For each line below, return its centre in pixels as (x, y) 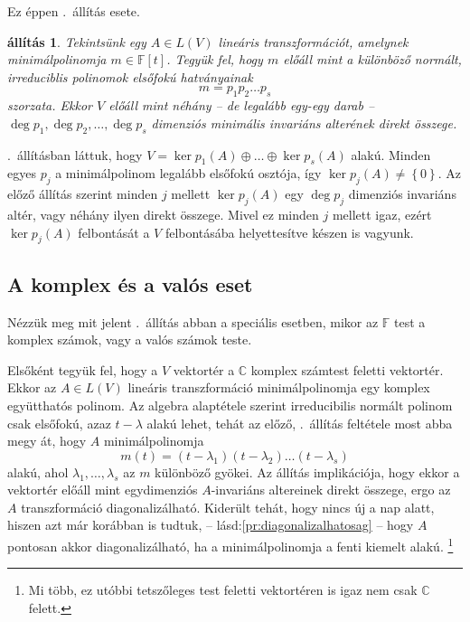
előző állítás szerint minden (83, 194)
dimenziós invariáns (402, 194)
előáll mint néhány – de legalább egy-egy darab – (242, 105)
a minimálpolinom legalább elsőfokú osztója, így (188, 173)
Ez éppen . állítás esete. (74, 11)
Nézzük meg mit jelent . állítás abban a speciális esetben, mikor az (193, 321)
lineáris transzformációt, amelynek (313, 41)
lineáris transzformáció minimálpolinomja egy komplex (279, 387)
